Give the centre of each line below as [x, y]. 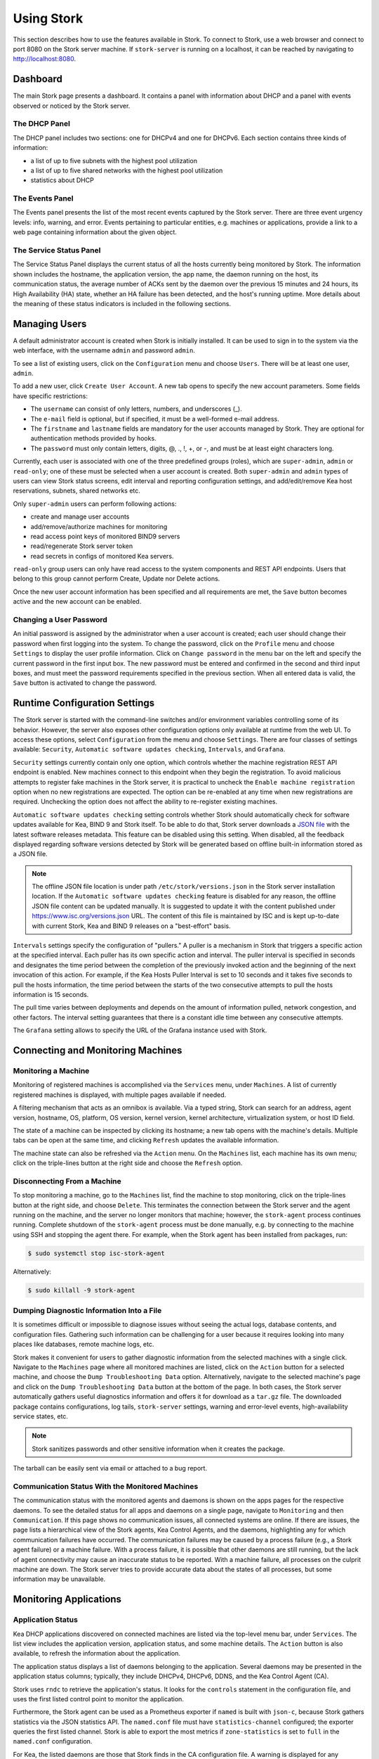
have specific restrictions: [50, 396]
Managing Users [50, 324]
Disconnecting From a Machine [67, 1181]
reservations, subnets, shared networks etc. [77, 491]
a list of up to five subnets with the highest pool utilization [114, 160]
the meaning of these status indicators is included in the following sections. [122, 303]
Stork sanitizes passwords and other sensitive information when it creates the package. [159, 1449]
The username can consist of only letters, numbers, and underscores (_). [136, 409]
